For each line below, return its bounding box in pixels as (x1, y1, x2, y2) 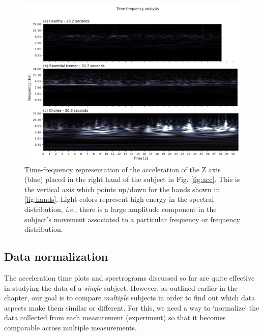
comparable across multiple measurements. (4, 322, 137, 332)
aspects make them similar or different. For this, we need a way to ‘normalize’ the (4, 302, 259, 313)
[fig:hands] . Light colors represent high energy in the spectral (24, 194, 214, 204)
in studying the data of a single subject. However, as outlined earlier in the (4, 282, 238, 293)
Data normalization (4, 249, 108, 264)
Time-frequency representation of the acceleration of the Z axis (24, 164, 221, 174)
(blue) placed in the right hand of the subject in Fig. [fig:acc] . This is (24, 174, 240, 185)
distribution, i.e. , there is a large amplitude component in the (24, 203, 217, 214)
